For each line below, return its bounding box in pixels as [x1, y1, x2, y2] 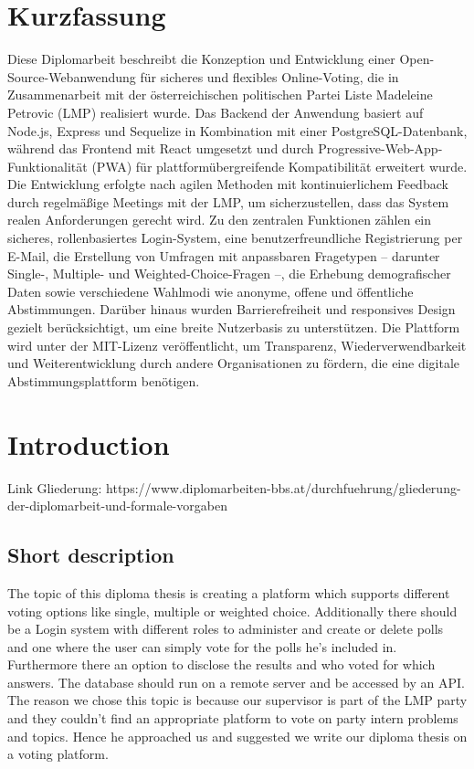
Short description [7, 541, 174, 569]
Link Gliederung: [7, 478, 102, 497]
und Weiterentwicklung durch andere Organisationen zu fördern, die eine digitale [7, 353, 460, 373]
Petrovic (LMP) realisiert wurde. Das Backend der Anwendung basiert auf [7, 102, 424, 121]
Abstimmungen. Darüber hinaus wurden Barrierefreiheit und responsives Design [7, 300, 456, 319]
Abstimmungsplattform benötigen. [7, 371, 200, 390]
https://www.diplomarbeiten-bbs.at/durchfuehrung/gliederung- [106, 478, 461, 497]
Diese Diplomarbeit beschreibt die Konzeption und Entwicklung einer [7, 49, 395, 68]
